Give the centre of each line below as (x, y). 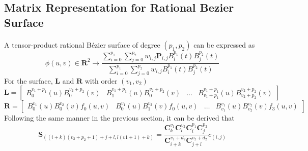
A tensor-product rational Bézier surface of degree (82, 44)
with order (101, 80)
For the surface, (29, 80)
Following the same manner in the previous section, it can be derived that (119, 118)
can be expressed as (224, 44)
